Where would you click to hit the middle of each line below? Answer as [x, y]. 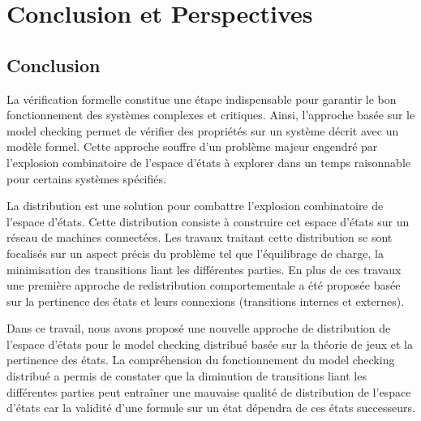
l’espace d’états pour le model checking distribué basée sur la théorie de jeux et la [210, 344]
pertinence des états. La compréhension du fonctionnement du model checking [201, 360]
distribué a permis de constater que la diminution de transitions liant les [187, 376]
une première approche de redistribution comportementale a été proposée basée [204, 285]
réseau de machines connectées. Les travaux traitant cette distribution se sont [200, 237]
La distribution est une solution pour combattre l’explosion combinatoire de [195, 206]
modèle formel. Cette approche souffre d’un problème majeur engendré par [192, 146]
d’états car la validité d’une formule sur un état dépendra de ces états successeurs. [211, 408]
